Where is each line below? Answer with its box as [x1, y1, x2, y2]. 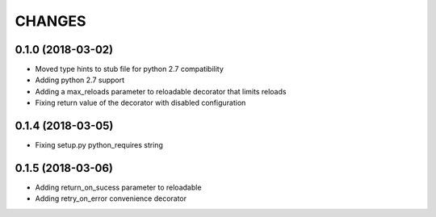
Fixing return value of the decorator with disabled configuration [35, 98, 246, 108]
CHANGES [15, 12, 86, 30]
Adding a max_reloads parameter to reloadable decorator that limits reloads [35, 86, 287, 96]
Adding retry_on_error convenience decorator [35, 194, 187, 203]
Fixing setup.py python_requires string [35, 140, 163, 150]
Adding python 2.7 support [35, 75, 125, 85]
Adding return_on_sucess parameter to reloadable [35, 182, 202, 193]
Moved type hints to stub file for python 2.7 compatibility [35, 65, 224, 74]
